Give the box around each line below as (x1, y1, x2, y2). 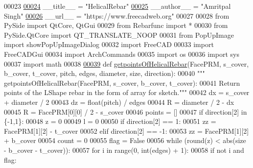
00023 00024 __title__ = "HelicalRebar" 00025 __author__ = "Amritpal (4, 1, 231, 11)
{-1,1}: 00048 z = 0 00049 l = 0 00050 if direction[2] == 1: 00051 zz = (4, 116, 216, 126)
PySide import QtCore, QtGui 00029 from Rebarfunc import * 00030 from (4, 20, 228, 30)
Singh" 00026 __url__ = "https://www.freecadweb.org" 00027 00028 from (4, 10, 230, 21)
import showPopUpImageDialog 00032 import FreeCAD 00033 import (4, 39, 214, 49)
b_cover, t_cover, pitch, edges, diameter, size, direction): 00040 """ (4, 68, 205, 78)
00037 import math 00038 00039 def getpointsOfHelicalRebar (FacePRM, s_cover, (4, 58, 249, 69)
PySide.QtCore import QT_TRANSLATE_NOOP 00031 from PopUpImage (4, 29, 234, 40)
